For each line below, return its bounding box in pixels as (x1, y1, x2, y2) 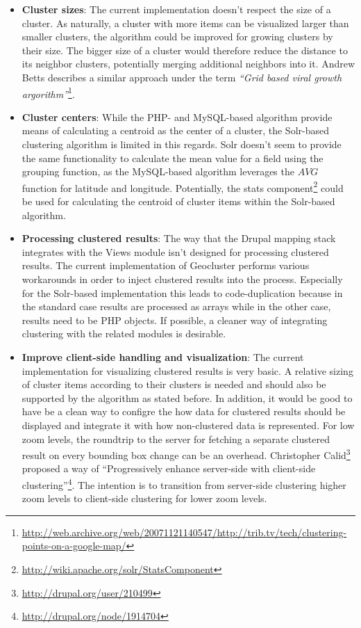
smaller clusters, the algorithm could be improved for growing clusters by (22, 29, 333, 44)
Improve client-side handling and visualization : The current (22, 349, 304, 364)
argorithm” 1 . (22, 84, 75, 101)
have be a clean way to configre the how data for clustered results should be (22, 404, 346, 419)
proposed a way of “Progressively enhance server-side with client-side (22, 461, 316, 476)
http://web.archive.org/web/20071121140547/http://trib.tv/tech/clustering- (22, 524, 347, 539)
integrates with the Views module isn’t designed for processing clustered (22, 244, 329, 259)
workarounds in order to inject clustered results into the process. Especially (22, 272, 343, 286)
